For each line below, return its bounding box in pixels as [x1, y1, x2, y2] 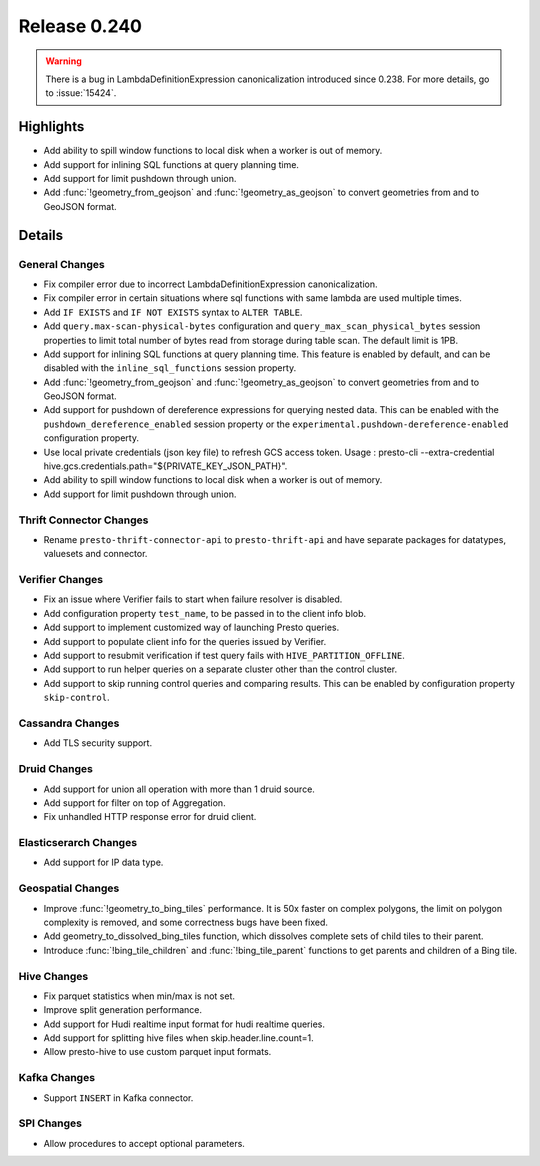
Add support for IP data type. [43, 856, 164, 869]
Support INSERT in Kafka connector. [43, 1091, 194, 1104]
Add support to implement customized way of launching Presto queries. [43, 621, 340, 634]
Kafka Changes [18, 1071, 95, 1085]
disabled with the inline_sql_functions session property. [43, 362, 297, 374]
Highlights [18, 118, 85, 135]
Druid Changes [18, 762, 94, 776]
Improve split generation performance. [43, 1004, 203, 1016]
